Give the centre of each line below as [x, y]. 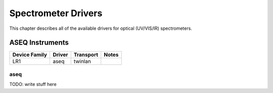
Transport [86, 55]
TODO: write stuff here [33, 84]
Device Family [30, 55]
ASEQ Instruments [39, 43]
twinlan [82, 62]
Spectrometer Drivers [56, 13]
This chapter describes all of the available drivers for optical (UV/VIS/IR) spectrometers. [101, 28]
